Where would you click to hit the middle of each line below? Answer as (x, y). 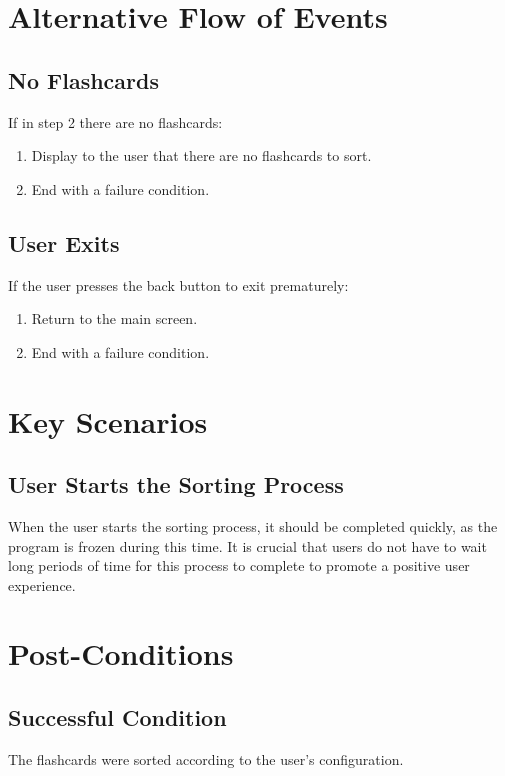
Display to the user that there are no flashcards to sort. (201, 155)
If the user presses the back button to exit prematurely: (178, 284)
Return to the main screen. (114, 318)
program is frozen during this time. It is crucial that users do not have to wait (247, 545)
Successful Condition (117, 717)
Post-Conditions (121, 653)
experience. (42, 584)
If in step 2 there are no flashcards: (115, 121)
